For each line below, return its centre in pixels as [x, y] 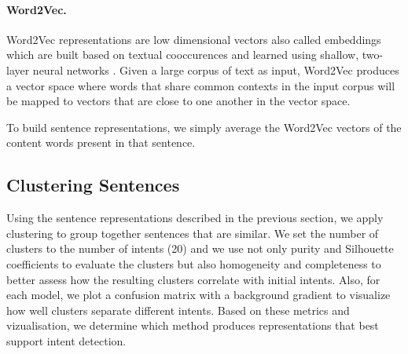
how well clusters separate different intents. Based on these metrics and [178, 310]
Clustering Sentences [93, 185]
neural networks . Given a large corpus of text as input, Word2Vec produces [216, 69]
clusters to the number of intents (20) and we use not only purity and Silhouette [200, 248]
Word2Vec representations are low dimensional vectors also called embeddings [194, 39]
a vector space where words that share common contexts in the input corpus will [201, 85]
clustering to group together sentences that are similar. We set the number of [193, 233]
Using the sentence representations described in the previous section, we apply [195, 218]
